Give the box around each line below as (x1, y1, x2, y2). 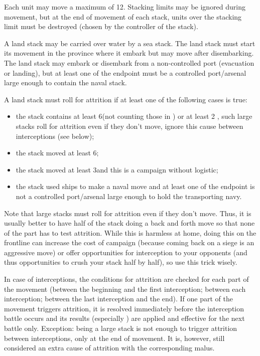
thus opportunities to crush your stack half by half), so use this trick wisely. (4, 257, 237, 267)
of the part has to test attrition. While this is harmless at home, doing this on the (4, 227, 256, 238)
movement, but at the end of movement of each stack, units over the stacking (4, 11, 242, 22)
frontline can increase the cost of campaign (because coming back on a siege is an (4, 237, 254, 248)
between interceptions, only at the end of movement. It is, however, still (4, 332, 225, 343)
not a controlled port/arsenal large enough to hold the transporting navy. (16, 191, 242, 201)
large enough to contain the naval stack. (4, 77, 127, 88)
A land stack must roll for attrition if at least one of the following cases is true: (4, 94, 247, 104)
